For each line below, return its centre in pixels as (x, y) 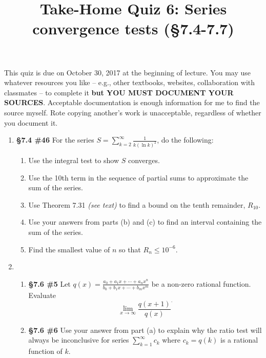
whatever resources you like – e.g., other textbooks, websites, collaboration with (130, 82)
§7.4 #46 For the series (55, 140)
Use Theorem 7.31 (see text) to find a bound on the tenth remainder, (137, 204)
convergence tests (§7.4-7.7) (133, 28)
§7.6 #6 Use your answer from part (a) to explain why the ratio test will (145, 330)
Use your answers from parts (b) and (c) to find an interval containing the (145, 222)
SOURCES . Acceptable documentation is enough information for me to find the (132, 102)
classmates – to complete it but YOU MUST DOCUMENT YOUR (119, 92)
